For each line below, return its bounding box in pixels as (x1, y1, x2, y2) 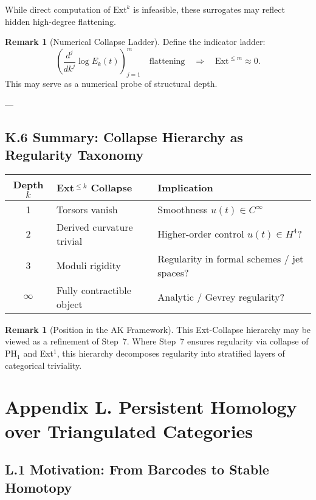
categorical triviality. (5, 358, 82, 371)
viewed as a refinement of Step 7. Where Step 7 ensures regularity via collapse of (5, 335, 309, 348)
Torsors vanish (56, 202, 118, 216)
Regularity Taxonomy (5, 145, 144, 164)
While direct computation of (5, 3, 111, 15)
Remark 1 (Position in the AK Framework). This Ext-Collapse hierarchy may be (5, 323, 311, 335)
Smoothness (157, 202, 208, 216)
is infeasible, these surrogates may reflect (133, 3, 285, 15)
